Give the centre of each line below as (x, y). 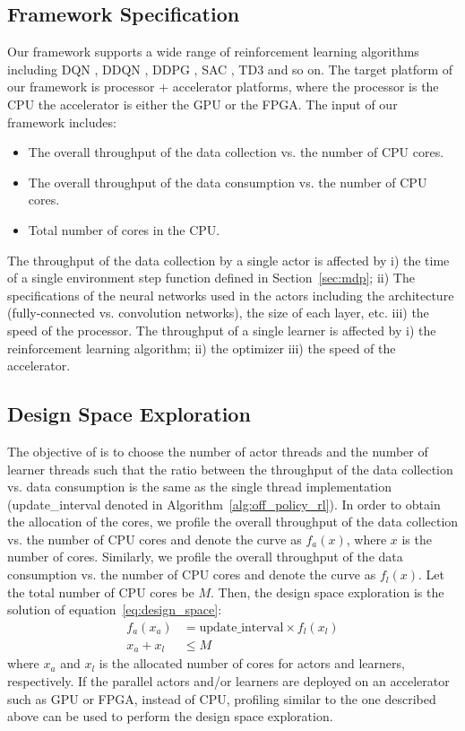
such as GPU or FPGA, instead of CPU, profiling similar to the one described (222, 698)
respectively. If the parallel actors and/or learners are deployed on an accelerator (228, 680)
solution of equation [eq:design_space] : (115, 609)
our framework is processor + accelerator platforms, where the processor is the (223, 87)
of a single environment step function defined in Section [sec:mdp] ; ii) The (211, 278)
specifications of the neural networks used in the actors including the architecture (231, 295)
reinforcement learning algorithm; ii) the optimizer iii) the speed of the (202, 348)
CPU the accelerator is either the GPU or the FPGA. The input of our (202, 104)
